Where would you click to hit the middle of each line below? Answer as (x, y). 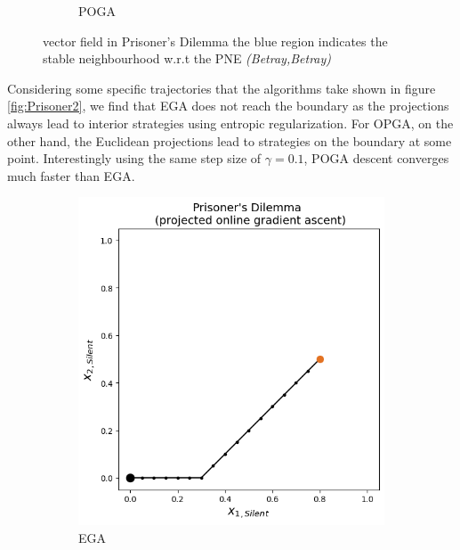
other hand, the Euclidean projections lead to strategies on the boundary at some (230, 140)
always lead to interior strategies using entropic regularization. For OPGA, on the (230, 123)
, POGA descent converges (376, 158)
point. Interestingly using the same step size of (134, 158)
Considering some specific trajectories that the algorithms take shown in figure (222, 88)
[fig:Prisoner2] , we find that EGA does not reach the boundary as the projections (228, 106)
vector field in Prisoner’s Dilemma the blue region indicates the (215, 41)
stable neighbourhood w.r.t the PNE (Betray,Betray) (187, 58)
